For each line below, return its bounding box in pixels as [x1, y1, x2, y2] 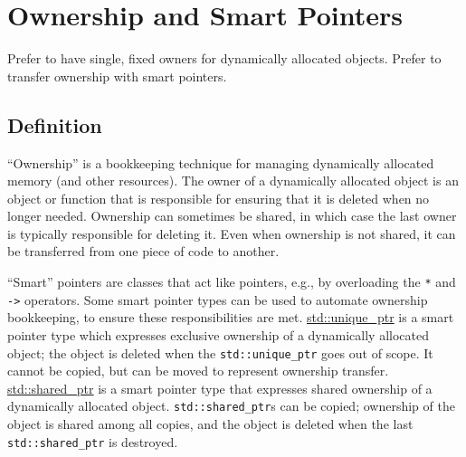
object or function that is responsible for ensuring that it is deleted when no [7, 188, 430, 207]
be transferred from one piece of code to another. [7, 242, 280, 261]
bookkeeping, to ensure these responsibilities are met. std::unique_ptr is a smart [7, 308, 454, 327]
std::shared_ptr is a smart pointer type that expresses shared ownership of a [7, 378, 433, 397]
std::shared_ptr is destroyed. [7, 432, 178, 451]
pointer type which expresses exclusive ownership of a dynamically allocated [7, 325, 429, 344]
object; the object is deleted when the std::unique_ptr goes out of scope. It [7, 343, 433, 362]
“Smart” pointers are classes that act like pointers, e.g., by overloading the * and [7, 272, 456, 291]
